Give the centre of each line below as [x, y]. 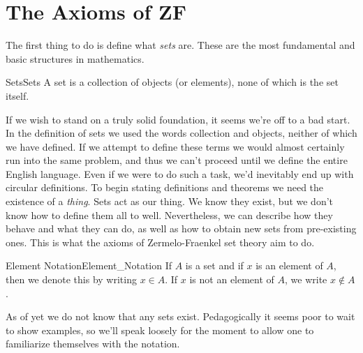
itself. [17, 95]
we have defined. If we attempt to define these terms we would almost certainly [175, 146]
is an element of [289, 265]
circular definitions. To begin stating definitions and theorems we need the [165, 187]
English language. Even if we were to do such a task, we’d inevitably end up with [180, 173]
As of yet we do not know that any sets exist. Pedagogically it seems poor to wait [180, 316]
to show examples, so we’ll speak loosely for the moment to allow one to [160, 330]
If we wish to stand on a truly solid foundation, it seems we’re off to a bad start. [178, 119]
